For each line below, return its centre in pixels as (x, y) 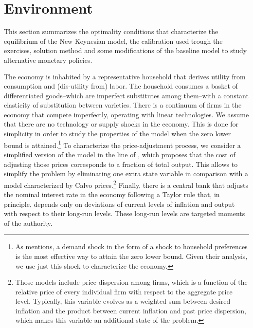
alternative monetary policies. (48, 60)
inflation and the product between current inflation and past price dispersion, (131, 310)
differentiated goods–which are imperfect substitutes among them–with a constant (126, 95)
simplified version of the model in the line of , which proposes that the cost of (120, 154)
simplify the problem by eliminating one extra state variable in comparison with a (126, 173)
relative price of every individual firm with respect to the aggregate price (124, 291)
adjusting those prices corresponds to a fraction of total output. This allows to (121, 164)
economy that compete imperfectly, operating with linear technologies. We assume (126, 114)
